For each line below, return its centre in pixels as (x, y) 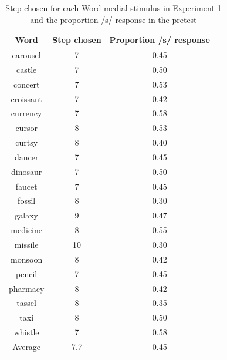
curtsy (27, 142)
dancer (26, 157)
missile (26, 244)
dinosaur (27, 171)
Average (27, 346)
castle (27, 69)
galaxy (26, 215)
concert (26, 84)
